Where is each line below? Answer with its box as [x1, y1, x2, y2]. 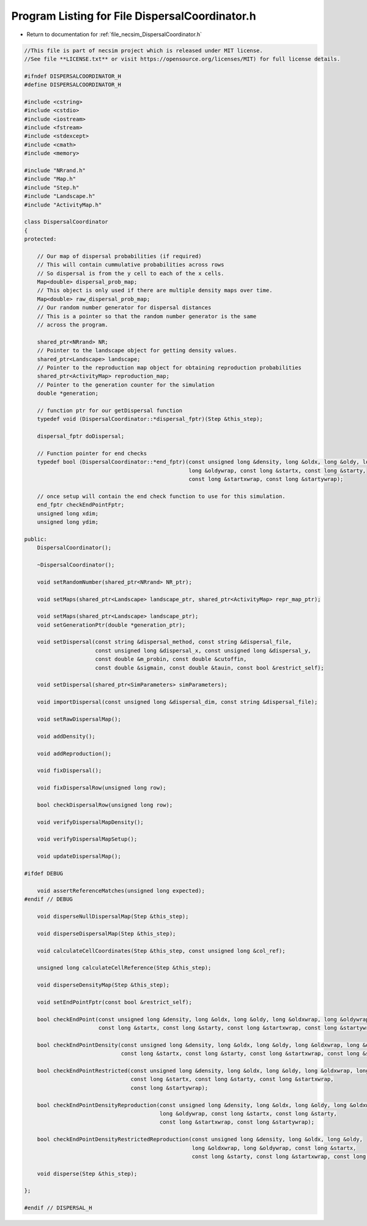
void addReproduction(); [37, 750, 112, 757]
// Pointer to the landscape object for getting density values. [37, 347, 237, 354]
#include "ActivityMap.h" [24, 201, 102, 208]
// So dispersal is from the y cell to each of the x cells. [37, 270, 224, 277]
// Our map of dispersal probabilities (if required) [37, 252, 202, 260]
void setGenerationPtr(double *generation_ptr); [37, 621, 186, 628]
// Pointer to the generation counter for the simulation [37, 381, 215, 388]
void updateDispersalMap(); [37, 853, 122, 860]
